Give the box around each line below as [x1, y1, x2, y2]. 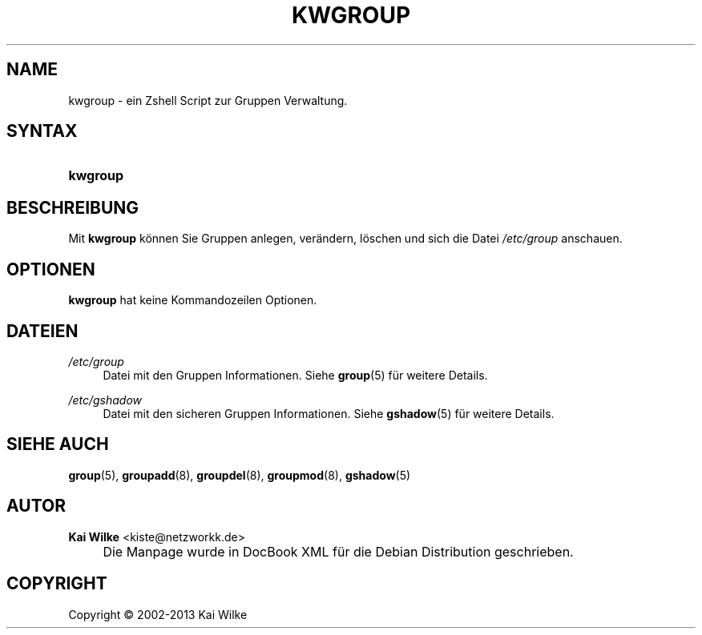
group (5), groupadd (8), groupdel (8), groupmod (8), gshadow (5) [68, 468, 411, 482]
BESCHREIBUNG [6, 197, 139, 218]
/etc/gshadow [68, 392, 143, 407]
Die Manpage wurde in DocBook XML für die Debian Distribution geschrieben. [103, 543, 574, 560]
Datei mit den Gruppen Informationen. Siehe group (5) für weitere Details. [103, 368, 488, 382]
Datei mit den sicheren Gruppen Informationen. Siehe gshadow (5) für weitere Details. [103, 406, 555, 420]
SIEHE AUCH [6, 434, 109, 455]
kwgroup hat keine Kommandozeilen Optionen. [68, 293, 317, 307]
